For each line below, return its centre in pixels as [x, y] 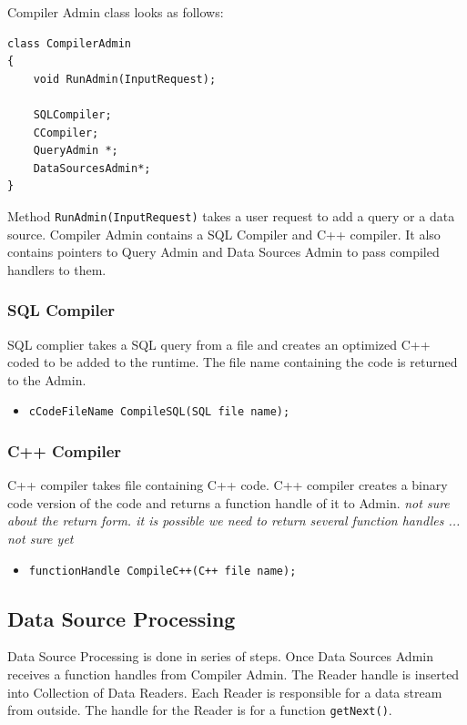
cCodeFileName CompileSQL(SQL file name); [159, 412]
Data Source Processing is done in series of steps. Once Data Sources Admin [220, 656]
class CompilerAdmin [70, 43]
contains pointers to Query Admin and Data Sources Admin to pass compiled [223, 252]
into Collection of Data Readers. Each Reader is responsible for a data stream [225, 692]
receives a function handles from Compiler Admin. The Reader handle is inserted [233, 674]
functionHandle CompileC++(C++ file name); [162, 571]
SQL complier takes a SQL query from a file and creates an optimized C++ [219, 344]
